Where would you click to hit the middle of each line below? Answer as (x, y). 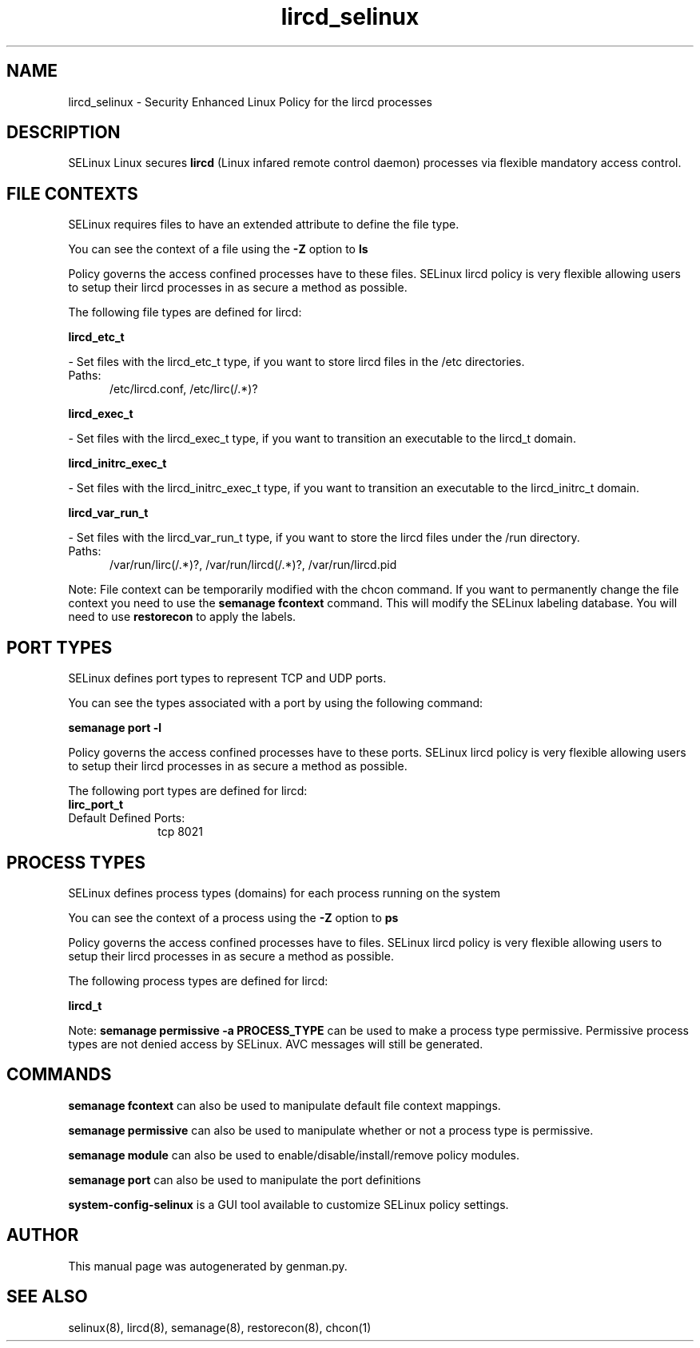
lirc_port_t (96, 805)
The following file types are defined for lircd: (185, 312)
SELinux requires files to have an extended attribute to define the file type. (264, 225)
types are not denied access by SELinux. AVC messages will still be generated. (276, 1044)
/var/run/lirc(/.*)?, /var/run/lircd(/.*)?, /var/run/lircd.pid (253, 565)
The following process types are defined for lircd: (198, 980)
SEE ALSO (47, 1297)
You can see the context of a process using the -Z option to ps (233, 917)
